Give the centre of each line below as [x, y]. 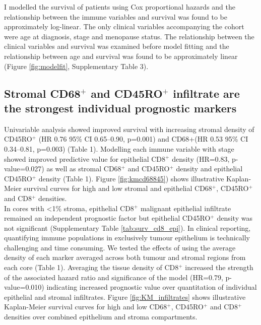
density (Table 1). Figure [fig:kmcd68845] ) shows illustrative [131, 178]
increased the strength [219, 267]
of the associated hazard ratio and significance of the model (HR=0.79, [114, 277]
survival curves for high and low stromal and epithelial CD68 [118, 188]
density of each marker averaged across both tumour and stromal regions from [125, 257]
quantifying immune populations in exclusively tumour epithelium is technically [127, 238]
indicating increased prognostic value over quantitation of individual [152, 287]
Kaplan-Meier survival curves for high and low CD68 [86, 307]
